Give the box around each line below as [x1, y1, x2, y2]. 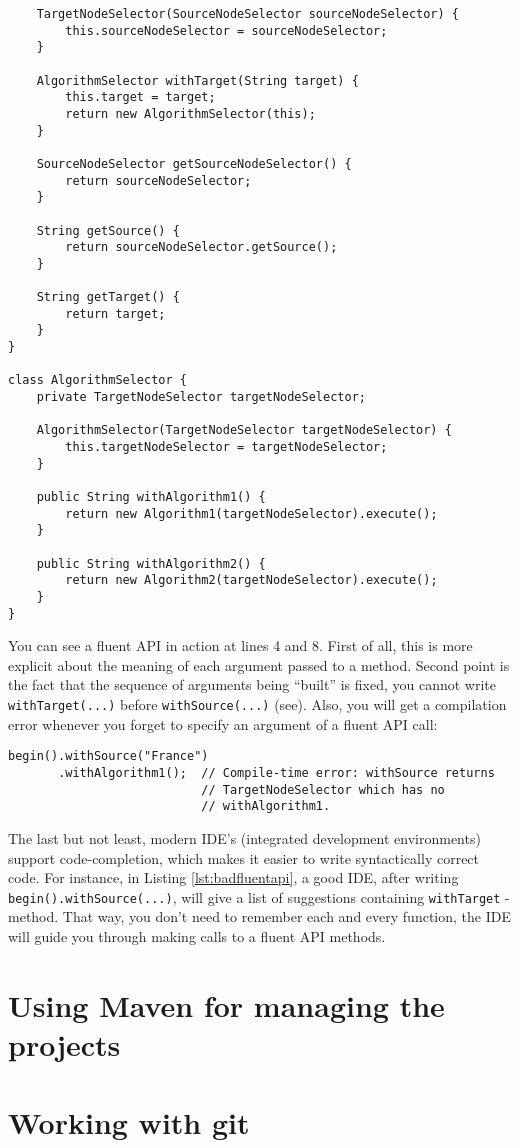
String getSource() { [36, 223, 180, 238]
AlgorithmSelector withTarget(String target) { [36, 73, 359, 88]
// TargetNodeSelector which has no [201, 782, 445, 797]
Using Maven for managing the [8, 984, 445, 1025]
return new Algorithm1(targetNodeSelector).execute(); [65, 506, 438, 521]
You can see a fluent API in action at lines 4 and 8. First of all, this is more [8, 635, 473, 656]
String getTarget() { [36, 290, 180, 305]
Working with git [8, 1102, 250, 1143]
